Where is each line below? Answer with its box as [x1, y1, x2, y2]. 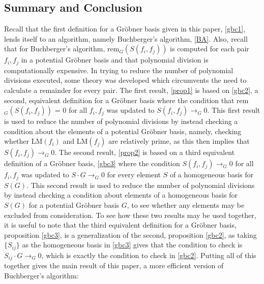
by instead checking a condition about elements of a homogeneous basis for [4, 190, 238, 200]
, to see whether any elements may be [127, 200, 245, 210]
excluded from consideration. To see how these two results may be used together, [4, 209, 256, 220]
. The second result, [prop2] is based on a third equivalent [54, 147, 235, 157]
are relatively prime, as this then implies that [108, 136, 250, 146]
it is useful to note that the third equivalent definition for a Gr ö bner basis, [4, 219, 237, 230]
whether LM [4, 136, 43, 146]
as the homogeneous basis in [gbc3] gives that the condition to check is [22, 239, 243, 250]
